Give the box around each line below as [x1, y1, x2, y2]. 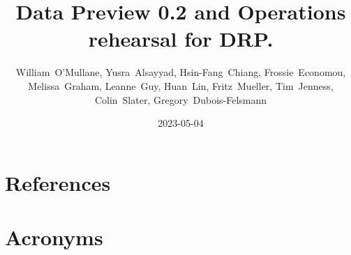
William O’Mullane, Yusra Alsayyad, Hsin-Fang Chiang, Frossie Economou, [15, 65, 346, 79]
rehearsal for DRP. [88, 24, 274, 53]
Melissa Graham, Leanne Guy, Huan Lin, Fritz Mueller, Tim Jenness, [28, 78, 334, 93]
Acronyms [5, 223, 103, 252]
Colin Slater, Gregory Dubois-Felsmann [94, 92, 267, 107]
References [5, 168, 111, 196]
